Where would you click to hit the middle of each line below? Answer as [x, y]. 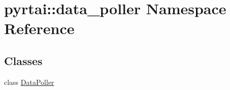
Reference [39, 28]
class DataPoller [29, 82]
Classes [23, 60]
